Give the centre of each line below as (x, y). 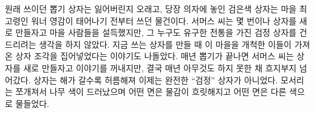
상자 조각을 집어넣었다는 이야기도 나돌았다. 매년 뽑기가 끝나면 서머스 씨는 (155, 56)
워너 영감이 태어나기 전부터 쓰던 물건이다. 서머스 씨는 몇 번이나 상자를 (164, 20)
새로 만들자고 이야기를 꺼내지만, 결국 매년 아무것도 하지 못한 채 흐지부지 (160, 67)
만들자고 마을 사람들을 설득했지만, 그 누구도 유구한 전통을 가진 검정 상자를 (156, 32)
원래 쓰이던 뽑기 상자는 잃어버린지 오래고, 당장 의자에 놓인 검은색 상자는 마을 (151, 8)
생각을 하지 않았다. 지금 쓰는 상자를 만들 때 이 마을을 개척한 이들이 (165, 44)
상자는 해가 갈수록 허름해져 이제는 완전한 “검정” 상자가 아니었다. (156, 79)
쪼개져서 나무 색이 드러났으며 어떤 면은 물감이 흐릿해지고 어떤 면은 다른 (151, 92)
